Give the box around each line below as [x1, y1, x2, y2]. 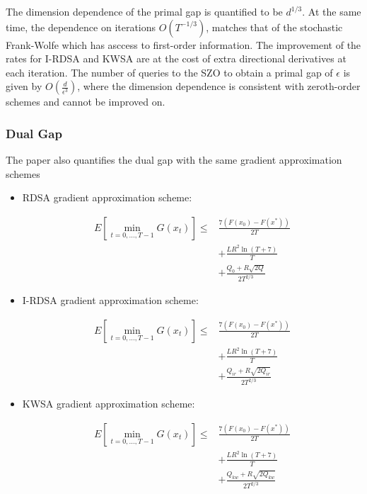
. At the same [302, 4, 361, 18]
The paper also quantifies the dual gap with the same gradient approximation [6, 152, 342, 167]
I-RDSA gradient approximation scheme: [22, 293, 199, 308]
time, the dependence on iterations [6, 19, 156, 34]
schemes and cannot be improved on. [6, 94, 165, 109]
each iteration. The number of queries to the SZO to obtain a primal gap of [6, 64, 333, 79]
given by [6, 79, 42, 94]
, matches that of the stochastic [206, 19, 343, 34]
